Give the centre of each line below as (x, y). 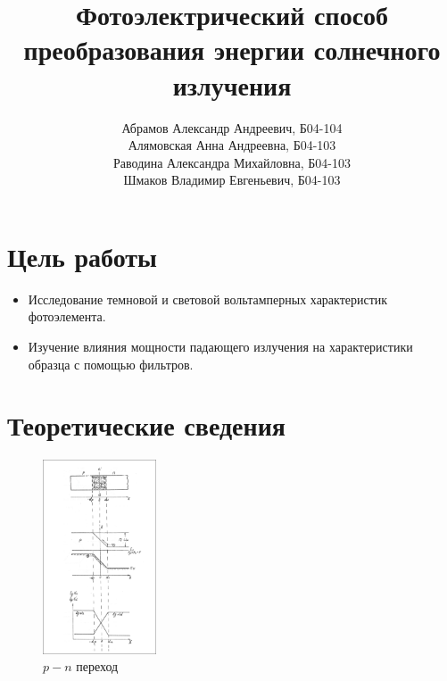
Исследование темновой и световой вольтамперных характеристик (208, 299)
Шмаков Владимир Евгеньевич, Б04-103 (232, 180)
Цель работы (82, 256)
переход (97, 666)
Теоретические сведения (146, 425)
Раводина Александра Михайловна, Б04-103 (232, 162)
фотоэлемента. (67, 316)
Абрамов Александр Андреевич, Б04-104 (232, 127)
